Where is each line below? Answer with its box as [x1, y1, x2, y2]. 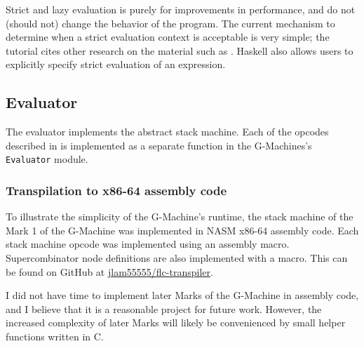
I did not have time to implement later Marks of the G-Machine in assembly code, [6, 288, 359, 302]
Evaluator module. [6, 152, 88, 166]
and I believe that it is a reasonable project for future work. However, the [6, 301, 322, 316]
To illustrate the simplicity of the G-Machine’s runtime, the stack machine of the [6, 209, 353, 224]
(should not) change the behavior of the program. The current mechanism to [6, 15, 335, 30]
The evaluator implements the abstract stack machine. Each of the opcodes [6, 124, 329, 139]
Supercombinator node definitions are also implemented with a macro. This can [6, 251, 348, 265]
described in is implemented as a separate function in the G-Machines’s [6, 138, 312, 152]
